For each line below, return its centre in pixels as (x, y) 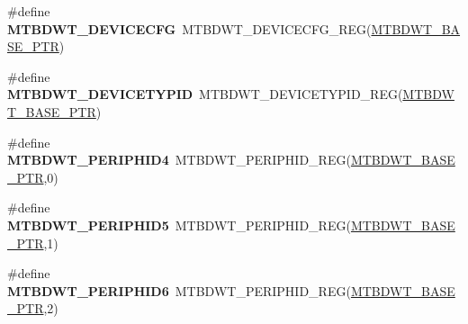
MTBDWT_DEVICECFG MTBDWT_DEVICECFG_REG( (189, 28)
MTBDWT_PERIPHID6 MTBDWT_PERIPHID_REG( (179, 290)
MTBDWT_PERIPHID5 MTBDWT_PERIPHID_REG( (179, 225)
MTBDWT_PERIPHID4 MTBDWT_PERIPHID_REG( (179, 160)
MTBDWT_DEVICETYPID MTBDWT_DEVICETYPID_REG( (205, 94)
